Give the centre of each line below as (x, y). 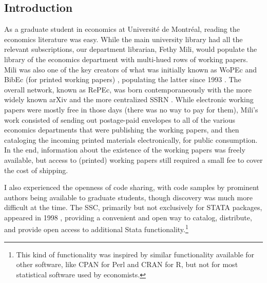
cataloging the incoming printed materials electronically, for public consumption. (131, 139)
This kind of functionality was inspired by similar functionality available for (135, 254)
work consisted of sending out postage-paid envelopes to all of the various (120, 119)
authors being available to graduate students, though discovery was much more (128, 197)
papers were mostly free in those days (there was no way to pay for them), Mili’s (131, 109)
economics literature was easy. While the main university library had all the (123, 39)
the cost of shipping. (36, 170)
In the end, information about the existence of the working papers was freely (125, 150)
